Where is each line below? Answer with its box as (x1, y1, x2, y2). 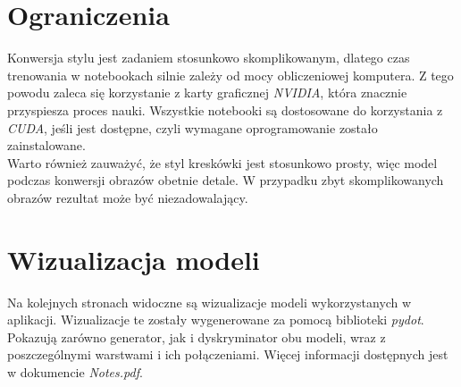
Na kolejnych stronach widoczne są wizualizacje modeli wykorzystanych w (7, 292, 412, 311)
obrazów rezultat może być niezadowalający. (7, 188, 248, 206)
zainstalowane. (7, 136, 86, 155)
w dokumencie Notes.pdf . (7, 362, 143, 381)
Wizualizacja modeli (7, 240, 260, 277)
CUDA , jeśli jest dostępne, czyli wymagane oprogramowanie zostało (7, 118, 378, 137)
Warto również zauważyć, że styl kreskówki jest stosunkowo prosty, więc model (7, 153, 438, 172)
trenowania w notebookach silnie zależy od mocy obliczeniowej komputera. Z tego (7, 65, 454, 84)
